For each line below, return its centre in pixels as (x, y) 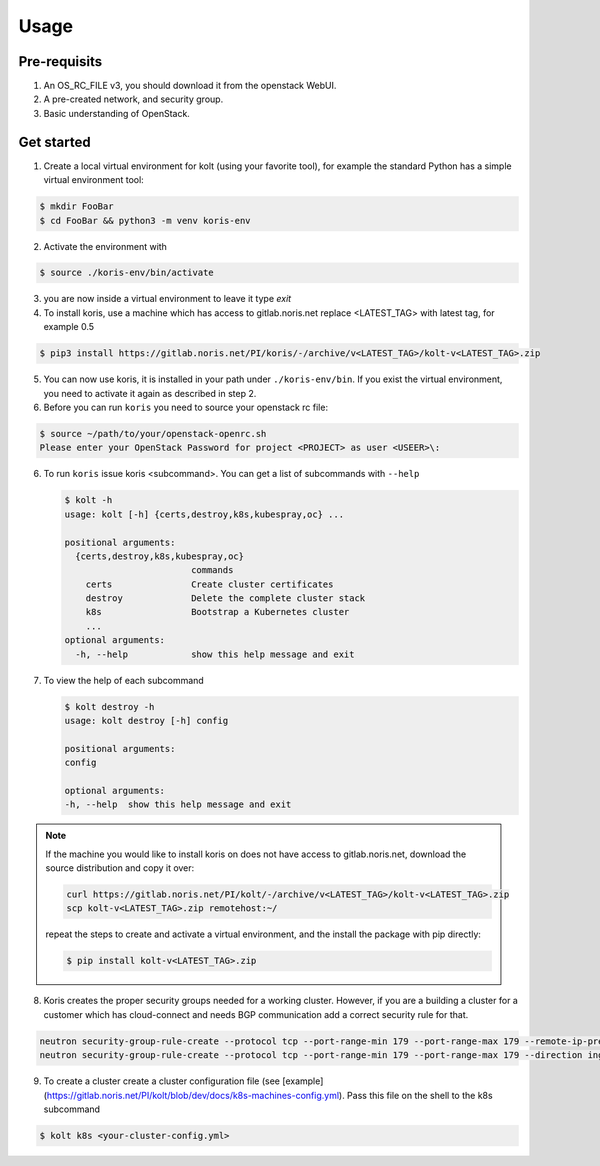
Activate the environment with (105, 246)
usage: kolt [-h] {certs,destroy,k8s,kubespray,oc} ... (204, 514)
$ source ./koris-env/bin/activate (126, 273)
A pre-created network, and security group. (133, 99)
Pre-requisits (60, 61)
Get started (54, 141)
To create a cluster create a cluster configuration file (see (161, 1081)
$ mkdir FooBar (76, 206)
